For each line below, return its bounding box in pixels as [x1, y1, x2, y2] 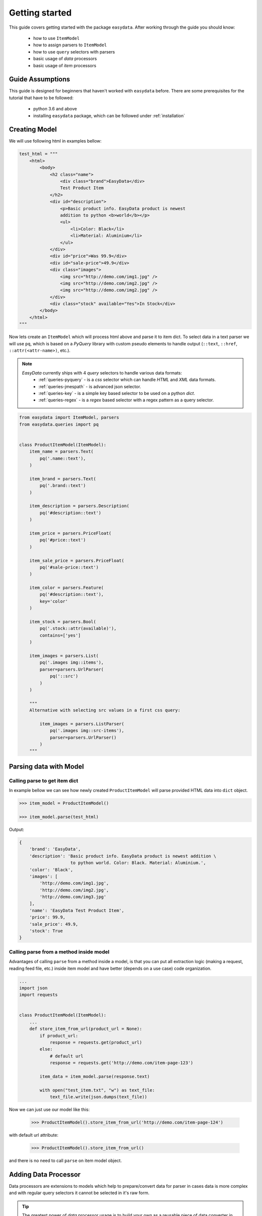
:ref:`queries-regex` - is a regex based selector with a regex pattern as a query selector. [38, 397, 214, 403]
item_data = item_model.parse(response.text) [39, 1074, 150, 1079]
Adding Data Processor [9, 1170, 81, 1179]
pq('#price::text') [39, 537, 86, 543]
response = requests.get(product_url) [49, 1040, 143, 1045]
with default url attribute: [9, 1132, 58, 1138]
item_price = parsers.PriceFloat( [29, 530, 112, 536]
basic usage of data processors [33, 56, 97, 62]
